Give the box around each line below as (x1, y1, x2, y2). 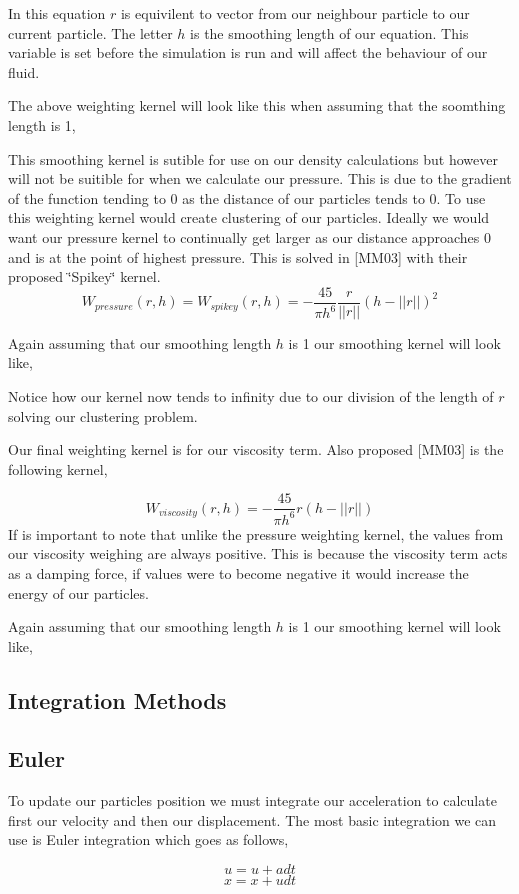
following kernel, (8, 458, 108, 479)
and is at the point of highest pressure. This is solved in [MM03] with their (8, 246, 468, 267)
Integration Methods (8, 684, 227, 715)
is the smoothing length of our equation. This (190, 22, 469, 43)
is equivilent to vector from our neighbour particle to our (120, 3, 470, 23)
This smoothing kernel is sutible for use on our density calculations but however (8, 148, 498, 169)
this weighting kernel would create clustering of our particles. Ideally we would (8, 207, 490, 228)
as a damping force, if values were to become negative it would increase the (8, 562, 469, 583)
